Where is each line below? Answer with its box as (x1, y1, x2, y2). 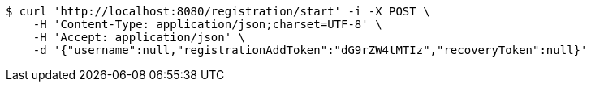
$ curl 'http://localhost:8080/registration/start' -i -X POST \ (6, 5, 430, 18)
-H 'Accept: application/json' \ (32, 31, 246, 44)
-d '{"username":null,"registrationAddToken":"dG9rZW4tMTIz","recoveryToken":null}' (32, 44, 588, 57)
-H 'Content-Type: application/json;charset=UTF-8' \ (32, 18, 382, 31)
